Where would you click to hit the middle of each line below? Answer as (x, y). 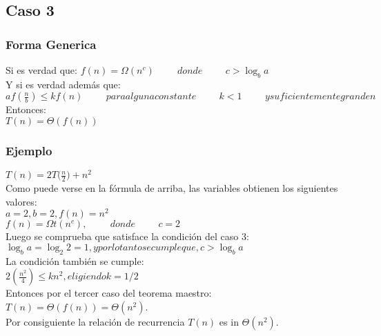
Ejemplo (29, 150)
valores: (21, 201)
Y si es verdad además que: (63, 84)
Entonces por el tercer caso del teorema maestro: (109, 293)
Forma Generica (51, 44)
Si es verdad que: (41, 70)
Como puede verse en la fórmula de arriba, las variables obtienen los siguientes (172, 188)
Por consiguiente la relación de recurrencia (95, 321)
